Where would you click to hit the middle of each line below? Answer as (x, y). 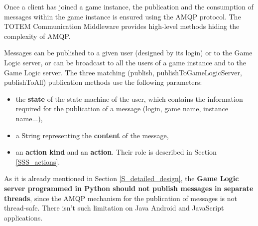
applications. (23, 217)
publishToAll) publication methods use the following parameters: (103, 82)
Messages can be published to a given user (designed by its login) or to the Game (128, 53)
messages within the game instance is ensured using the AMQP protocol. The (123, 16)
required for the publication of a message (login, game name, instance (122, 109)
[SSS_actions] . (38, 161)
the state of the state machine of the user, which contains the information (129, 99)
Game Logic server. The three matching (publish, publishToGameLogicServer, (123, 72)
